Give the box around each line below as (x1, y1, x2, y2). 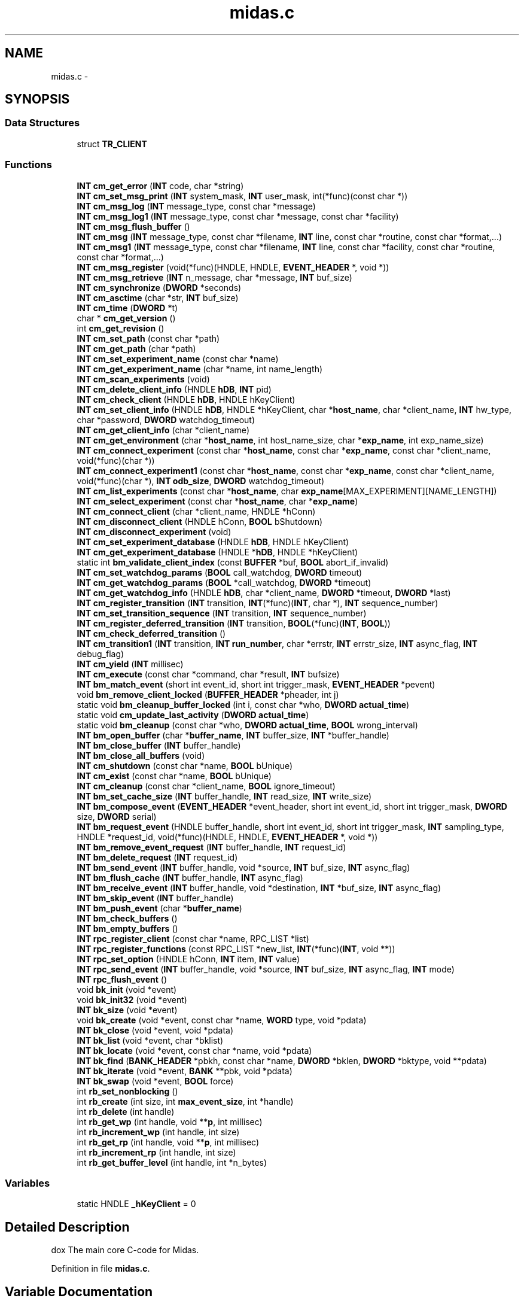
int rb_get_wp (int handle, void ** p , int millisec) (77, 1116, 263, 1127)
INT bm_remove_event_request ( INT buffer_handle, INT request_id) (77, 841, 346, 852)
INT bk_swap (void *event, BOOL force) (77, 1075, 234, 1086)
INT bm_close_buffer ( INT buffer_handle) (77, 740, 241, 750)
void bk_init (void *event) (77, 984, 177, 995)
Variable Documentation (5, 1284, 153, 1299)
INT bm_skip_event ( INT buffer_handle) (77, 892, 234, 903)
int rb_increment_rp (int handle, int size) (77, 1147, 236, 1157)
